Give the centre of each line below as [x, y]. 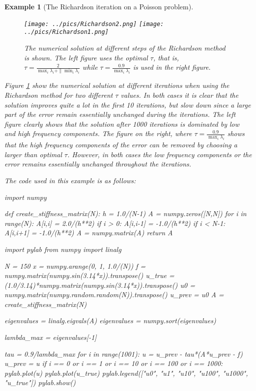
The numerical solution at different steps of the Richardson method [125, 47]
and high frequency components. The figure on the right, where [98, 133]
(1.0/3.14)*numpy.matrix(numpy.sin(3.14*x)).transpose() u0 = [100, 285]
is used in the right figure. [172, 67]
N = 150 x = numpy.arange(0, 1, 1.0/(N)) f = [75, 265]
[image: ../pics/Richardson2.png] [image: [94, 24]
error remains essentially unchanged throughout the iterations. [98, 164]
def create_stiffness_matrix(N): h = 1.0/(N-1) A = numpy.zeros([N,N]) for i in [126, 213]
